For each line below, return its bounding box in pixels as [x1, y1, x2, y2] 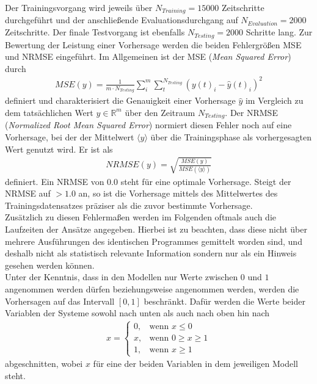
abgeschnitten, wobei [5, 357, 83, 370]
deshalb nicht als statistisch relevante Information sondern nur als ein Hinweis [5, 247, 297, 259]
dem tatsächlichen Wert [5, 106, 93, 118]
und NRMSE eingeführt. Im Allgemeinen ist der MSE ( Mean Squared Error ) [5, 50, 291, 63]
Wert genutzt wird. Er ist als [5, 142, 113, 155]
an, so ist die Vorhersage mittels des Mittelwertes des [78, 187, 278, 200]
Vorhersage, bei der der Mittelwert [5, 130, 134, 143]
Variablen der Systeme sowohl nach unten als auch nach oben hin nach [5, 306, 270, 319]
